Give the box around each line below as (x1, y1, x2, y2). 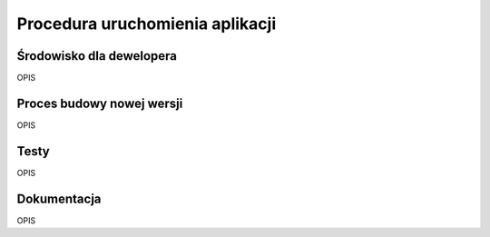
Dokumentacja (16, 191, 102, 206)
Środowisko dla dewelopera (16, 48, 177, 64)
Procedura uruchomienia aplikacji (16, 14, 277, 34)
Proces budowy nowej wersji (16, 95, 183, 111)
